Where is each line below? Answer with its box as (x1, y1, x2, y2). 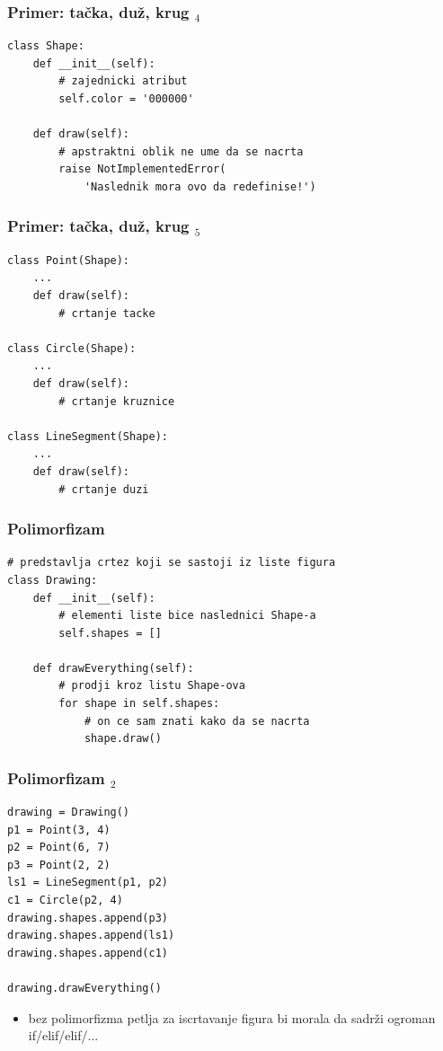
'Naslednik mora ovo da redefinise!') (84, 180, 316, 193)
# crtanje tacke (58, 306, 155, 320)
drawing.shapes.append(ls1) (7, 929, 175, 942)
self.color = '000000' (58, 93, 194, 105)
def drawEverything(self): (32, 661, 194, 675)
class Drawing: (7, 573, 98, 587)
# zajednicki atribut (58, 75, 188, 88)
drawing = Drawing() (7, 806, 130, 819)
